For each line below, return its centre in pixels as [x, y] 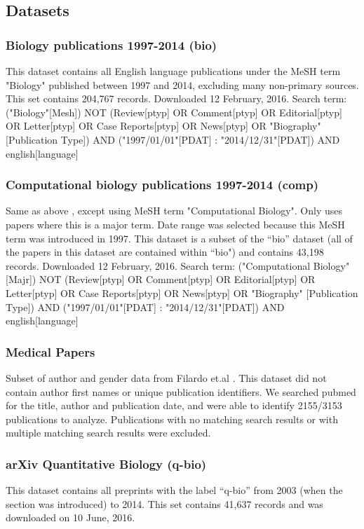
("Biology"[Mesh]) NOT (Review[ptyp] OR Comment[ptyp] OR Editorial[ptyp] [174, 112]
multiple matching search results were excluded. [108, 433]
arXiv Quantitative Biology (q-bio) [106, 463]
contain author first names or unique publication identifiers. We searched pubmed [181, 391]
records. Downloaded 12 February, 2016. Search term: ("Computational [158, 265]
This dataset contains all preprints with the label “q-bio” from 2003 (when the [174, 490]
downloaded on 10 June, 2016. [70, 517]
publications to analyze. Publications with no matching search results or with [172, 419]
